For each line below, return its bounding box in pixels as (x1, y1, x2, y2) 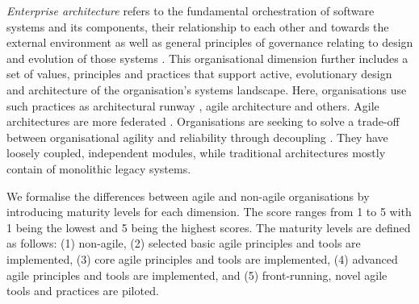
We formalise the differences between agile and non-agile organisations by (6, 187, 370, 204)
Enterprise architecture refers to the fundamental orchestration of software (6, 2, 375, 19)
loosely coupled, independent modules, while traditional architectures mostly (6, 144, 386, 161)
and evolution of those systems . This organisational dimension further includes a (6, 49, 409, 66)
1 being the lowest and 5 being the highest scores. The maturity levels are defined (6, 219, 411, 235)
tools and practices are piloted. (6, 282, 159, 299)
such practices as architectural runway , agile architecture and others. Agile (6, 97, 379, 114)
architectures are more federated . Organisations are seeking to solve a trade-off (6, 113, 400, 130)
